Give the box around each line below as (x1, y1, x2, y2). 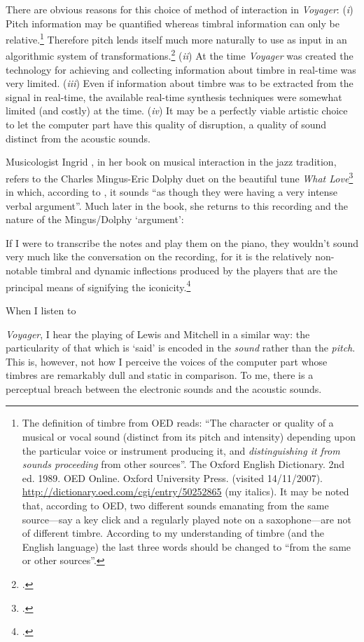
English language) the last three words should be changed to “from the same (22, 539, 351, 554)
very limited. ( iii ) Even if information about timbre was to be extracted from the (6, 76, 353, 91)
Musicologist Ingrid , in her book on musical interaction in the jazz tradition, (6, 154, 337, 169)
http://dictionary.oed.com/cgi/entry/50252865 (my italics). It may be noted (22, 484, 349, 499)
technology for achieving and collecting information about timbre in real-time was (6, 62, 356, 76)
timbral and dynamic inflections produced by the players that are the (40, 263, 338, 278)
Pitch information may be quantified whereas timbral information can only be (6, 15, 339, 30)
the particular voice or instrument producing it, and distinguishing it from (22, 443, 340, 457)
